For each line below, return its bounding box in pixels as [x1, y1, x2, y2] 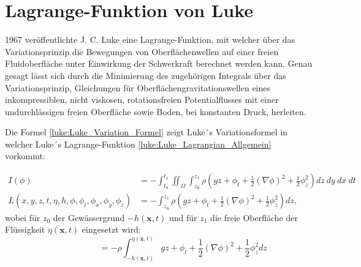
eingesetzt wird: [82, 223, 141, 236]
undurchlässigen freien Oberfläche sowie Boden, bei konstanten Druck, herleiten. [5, 105, 306, 118]
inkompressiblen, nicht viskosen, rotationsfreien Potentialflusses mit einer [5, 93, 279, 106]
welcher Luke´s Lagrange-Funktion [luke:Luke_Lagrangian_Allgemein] [5, 137, 272, 150]
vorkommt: [5, 149, 45, 162]
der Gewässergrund [53, 211, 125, 224]
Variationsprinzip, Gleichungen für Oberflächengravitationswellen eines [5, 81, 271, 94]
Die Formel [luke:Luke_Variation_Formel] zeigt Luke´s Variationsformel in [5, 126, 288, 138]
